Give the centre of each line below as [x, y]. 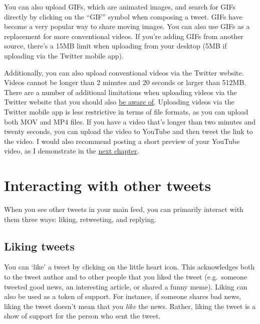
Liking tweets [39, 246]
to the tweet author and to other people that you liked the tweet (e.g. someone [126, 277]
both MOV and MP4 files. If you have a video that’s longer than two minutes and [130, 121]
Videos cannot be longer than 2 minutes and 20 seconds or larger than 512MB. [125, 82]
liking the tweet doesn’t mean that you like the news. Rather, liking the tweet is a [130, 306]
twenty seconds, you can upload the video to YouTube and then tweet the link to [128, 131]
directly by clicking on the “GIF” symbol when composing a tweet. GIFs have [123, 16]
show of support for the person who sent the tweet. [82, 316]
